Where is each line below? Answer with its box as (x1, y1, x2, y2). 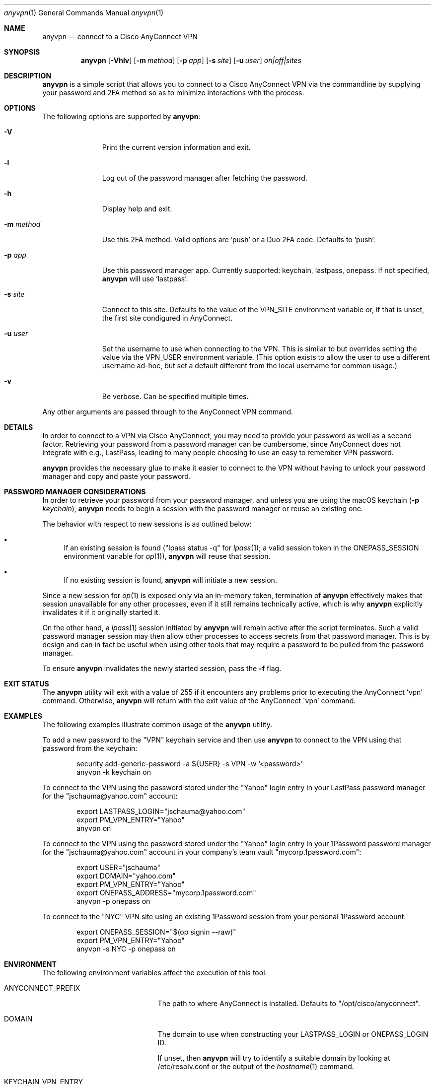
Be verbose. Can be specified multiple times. (102, 392, 249, 401)
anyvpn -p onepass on (76, 897, 150, 905)
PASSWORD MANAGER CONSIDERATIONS (4, 487, 146, 496)
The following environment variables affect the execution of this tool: (42, 968, 267, 977)
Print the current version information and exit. (102, 143, 251, 151)
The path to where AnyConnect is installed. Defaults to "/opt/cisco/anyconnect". (157, 999, 420, 1008)
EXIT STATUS (4, 679, 49, 688)
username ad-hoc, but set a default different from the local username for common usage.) (102, 361, 397, 370)
